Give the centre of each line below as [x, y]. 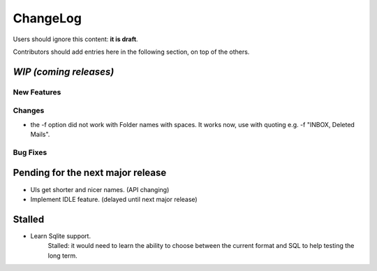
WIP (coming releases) [64, 72]
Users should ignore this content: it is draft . [76, 39]
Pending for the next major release [90, 173]
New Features [37, 92]
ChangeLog [47, 18]
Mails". [40, 134]
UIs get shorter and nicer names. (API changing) [100, 189]
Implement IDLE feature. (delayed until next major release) [114, 199]
